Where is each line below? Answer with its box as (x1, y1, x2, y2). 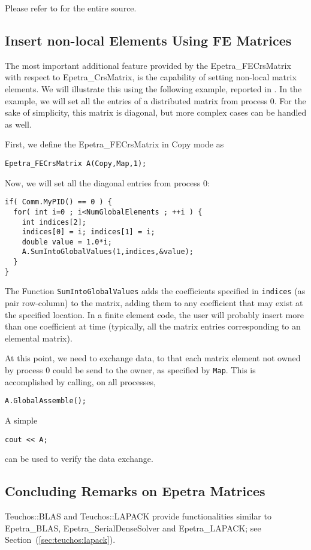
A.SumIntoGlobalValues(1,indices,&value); (22, 247, 194, 256)
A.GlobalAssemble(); (5, 397, 87, 406)
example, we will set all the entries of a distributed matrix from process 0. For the (5, 94, 306, 107)
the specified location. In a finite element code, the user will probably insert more (5, 308, 304, 321)
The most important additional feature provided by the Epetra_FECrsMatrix (5, 59, 291, 71)
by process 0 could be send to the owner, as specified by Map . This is (5, 364, 256, 376)
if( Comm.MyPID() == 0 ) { (5, 198, 112, 207)
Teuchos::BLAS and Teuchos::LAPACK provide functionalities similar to (5, 510, 271, 522)
